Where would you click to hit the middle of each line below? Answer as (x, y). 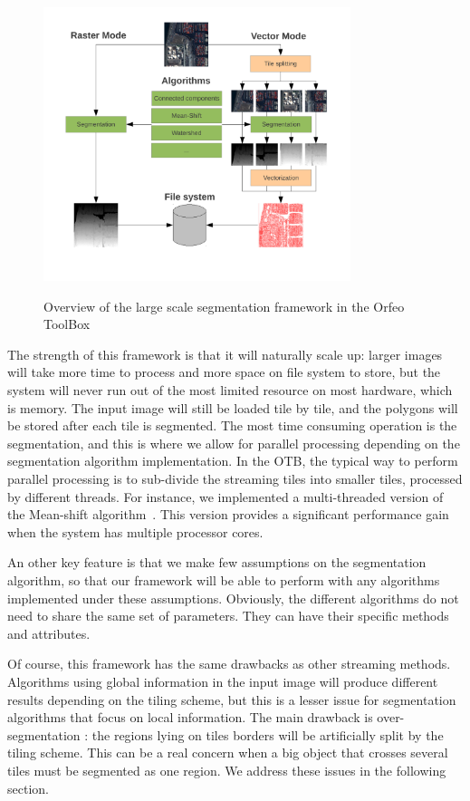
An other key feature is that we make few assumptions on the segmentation (217, 562)
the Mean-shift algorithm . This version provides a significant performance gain (228, 514)
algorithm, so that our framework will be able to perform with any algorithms (224, 579)
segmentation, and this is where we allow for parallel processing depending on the (234, 443)
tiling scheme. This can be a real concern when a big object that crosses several (228, 753)
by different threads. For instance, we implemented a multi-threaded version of (225, 496)
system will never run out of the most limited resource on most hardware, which (230, 390)
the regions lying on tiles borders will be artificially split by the (268, 734)
